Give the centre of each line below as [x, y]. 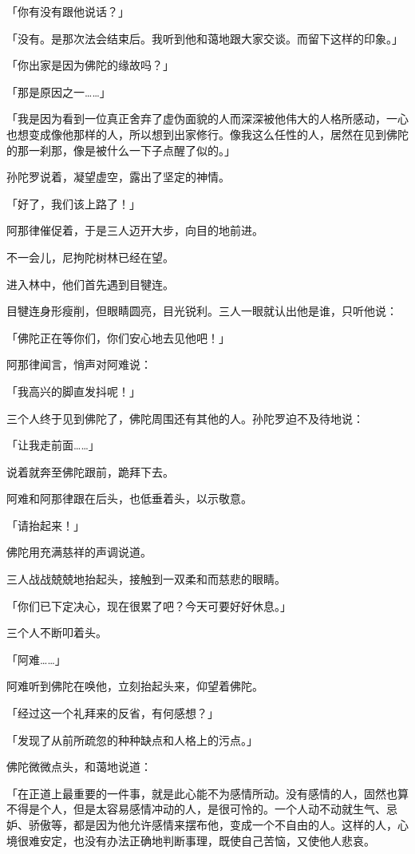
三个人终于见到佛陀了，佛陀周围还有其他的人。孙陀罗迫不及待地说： [185, 418]
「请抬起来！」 [45, 525]
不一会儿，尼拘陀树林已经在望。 [90, 257]
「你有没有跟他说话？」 [68, 11]
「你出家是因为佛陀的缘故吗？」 [90, 65]
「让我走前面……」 [53, 445]
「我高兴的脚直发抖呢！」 [73, 391]
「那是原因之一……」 [59, 91]
